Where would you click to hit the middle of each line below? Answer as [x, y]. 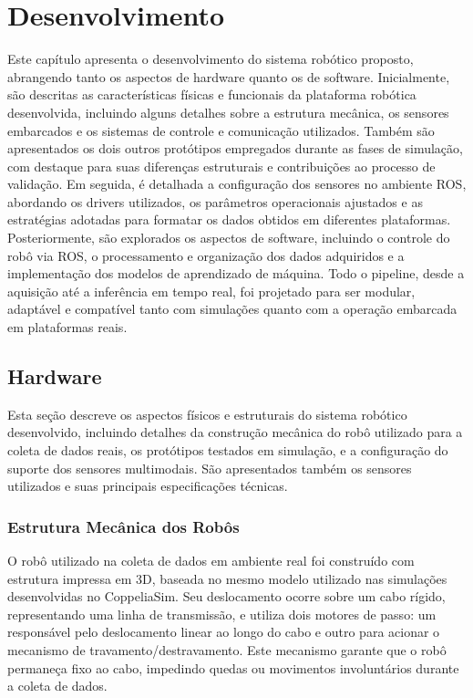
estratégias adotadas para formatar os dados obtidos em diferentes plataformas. [229, 219]
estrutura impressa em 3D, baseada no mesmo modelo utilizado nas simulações [227, 578]
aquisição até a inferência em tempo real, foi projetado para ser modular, [211, 291]
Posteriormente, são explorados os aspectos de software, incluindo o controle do [229, 238]
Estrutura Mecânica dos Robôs [123, 526]
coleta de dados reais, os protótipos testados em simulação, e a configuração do [228, 450]
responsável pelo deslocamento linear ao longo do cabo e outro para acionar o [224, 632]
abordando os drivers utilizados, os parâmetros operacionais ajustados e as [215, 201]
